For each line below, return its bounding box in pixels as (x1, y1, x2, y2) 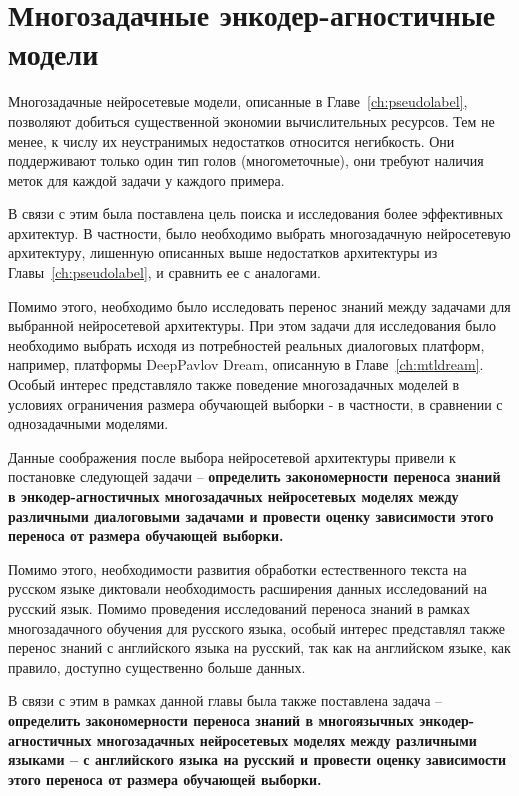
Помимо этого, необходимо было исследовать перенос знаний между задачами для (8, 295, 511, 316)
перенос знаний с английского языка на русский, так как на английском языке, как (8, 637, 511, 658)
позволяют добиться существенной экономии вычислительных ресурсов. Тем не (8, 110, 495, 131)
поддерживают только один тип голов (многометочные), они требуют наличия (8, 150, 484, 171)
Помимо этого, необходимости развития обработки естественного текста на (8, 558, 467, 579)
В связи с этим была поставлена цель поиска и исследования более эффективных (8, 203, 504, 224)
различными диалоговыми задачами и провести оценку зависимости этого (8, 505, 494, 526)
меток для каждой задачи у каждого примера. (8, 169, 285, 190)
